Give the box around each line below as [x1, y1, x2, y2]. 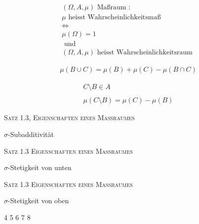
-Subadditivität [8, 129, 54, 139]
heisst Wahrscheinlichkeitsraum [97, 49, 193, 56]
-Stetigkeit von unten [8, 162, 72, 173]
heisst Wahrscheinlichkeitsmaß [68, 14, 161, 21]
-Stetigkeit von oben [8, 195, 69, 206]
